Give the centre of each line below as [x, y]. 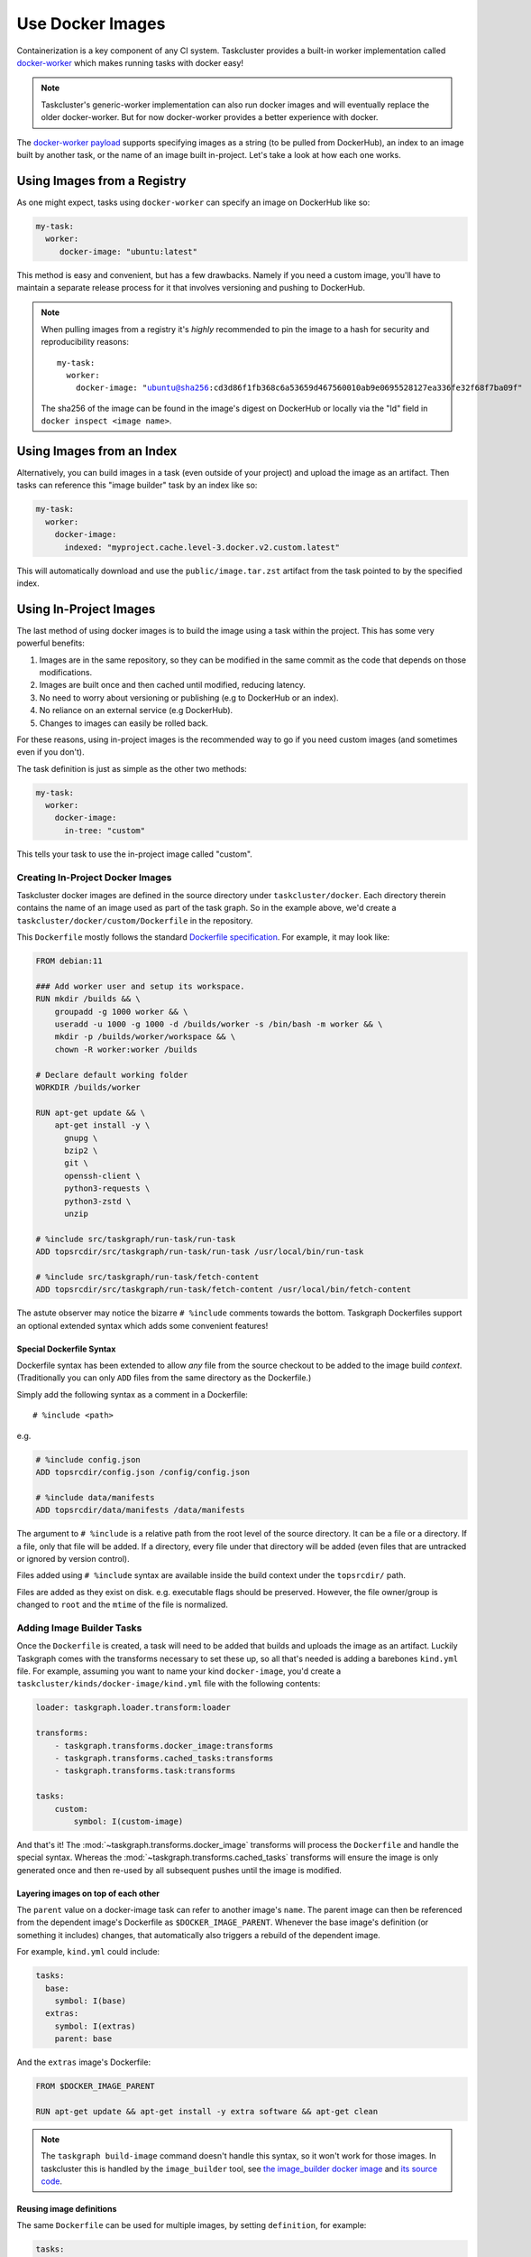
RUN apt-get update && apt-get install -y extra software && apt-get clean [207, 2111]
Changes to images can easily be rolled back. [124, 723]
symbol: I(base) [90, 2001]
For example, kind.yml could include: [88, 1952]
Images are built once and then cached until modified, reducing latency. [173, 685]
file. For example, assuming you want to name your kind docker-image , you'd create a [179, 1671]
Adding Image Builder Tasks [79, 1628]
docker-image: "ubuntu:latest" [128, 251]
